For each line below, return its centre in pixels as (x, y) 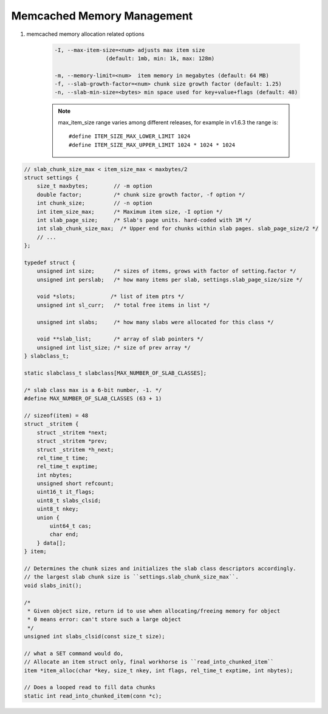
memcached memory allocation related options (86, 34)
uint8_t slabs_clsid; (69, 500)
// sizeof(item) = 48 (56, 415)
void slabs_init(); (53, 585)
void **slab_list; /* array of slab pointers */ (120, 339)
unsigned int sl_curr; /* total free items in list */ (123, 305)
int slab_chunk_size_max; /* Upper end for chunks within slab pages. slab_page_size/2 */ (178, 229)
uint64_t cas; (70, 526)
